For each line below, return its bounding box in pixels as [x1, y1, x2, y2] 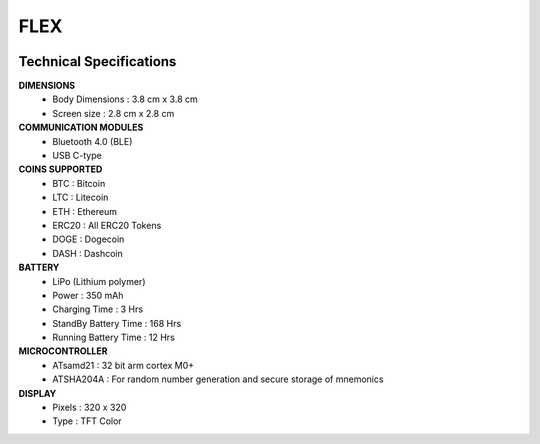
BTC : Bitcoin [52, 177, 106, 189]
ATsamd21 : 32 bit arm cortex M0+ [52, 359, 195, 371]
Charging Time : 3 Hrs [52, 303, 144, 315]
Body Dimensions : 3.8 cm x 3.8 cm [52, 93, 199, 105]
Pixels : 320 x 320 [52, 401, 127, 414]
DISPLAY [18, 387, 57, 399]
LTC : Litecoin [52, 191, 109, 204]
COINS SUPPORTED [18, 163, 103, 175]
